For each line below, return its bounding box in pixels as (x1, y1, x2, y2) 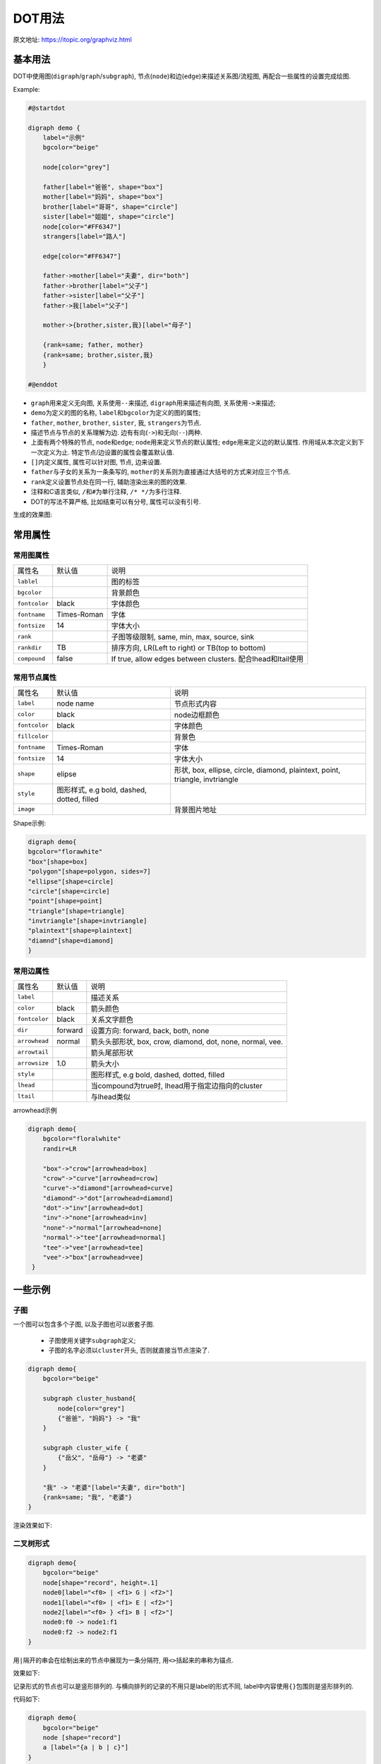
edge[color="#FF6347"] (42, 252, 121, 260)
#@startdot (28, 104, 66, 112)
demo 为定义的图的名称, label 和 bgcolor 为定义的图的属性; (30, 409, 201, 417)
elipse (56, 769, 77, 779)
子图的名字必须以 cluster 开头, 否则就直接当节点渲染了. (48, 1346, 210, 1354)
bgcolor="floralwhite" (42, 1135, 121, 1143)
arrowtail (17, 1049, 49, 1056)
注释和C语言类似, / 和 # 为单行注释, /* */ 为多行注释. (30, 488, 182, 496)
